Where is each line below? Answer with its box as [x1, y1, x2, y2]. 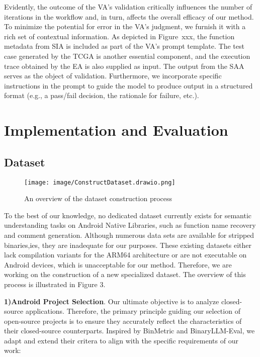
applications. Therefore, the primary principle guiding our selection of [25, 306, 240, 316]
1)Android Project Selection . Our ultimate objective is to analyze [4, 296, 219, 306]
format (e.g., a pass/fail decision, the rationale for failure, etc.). [4, 90, 199, 101]
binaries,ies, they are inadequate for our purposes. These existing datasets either [4, 239, 252, 250]
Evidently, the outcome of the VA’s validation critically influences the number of [4, 2, 252, 12]
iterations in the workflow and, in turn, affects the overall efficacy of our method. [4, 11, 254, 22]
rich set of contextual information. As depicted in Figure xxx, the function [4, 31, 235, 41]
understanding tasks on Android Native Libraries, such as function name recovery [4, 220, 256, 230]
